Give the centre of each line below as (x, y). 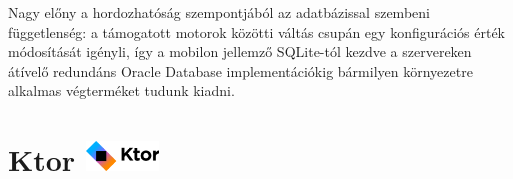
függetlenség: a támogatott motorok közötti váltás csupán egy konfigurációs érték (257, 31)
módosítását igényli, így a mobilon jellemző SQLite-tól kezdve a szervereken (240, 51)
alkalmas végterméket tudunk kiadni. (121, 90)
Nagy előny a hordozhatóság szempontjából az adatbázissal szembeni (219, 12)
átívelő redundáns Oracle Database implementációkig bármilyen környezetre (240, 70)
